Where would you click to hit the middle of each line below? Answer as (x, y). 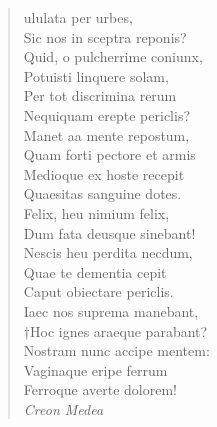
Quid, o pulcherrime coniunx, (113, 56)
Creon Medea (63, 408)
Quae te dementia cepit (95, 271)
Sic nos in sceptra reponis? (105, 36)
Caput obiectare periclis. (98, 291)
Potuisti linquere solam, (96, 75)
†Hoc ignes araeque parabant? (115, 330)
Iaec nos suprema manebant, (111, 310)
